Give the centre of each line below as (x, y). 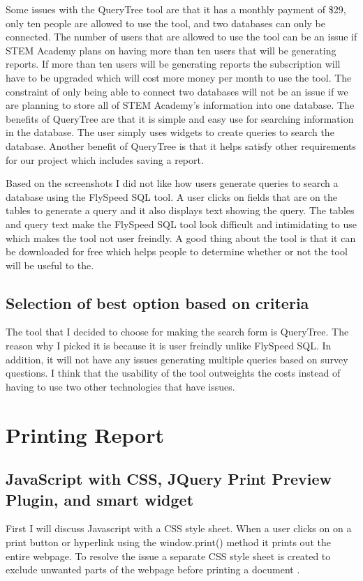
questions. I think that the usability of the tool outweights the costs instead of (173, 373)
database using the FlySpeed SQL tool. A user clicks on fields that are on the (171, 196)
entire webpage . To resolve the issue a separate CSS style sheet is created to (168, 556)
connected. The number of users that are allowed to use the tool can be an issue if (181, 37)
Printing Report (85, 434)
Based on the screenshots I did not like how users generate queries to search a (172, 183)
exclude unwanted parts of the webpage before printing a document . (153, 569)
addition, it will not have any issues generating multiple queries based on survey (177, 359)
